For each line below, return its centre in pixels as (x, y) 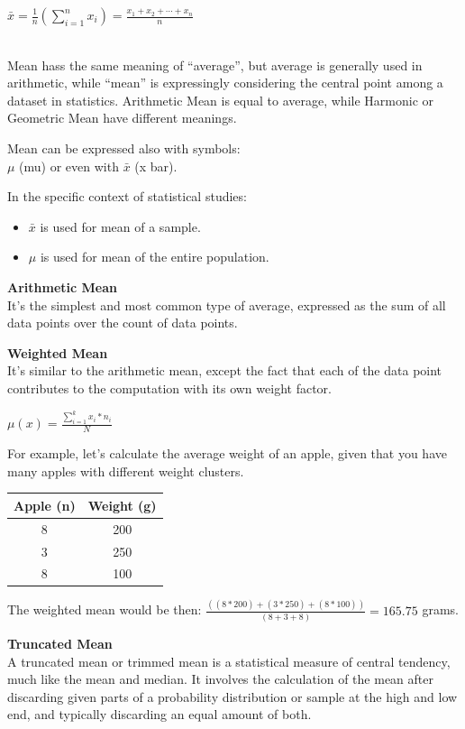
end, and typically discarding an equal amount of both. (160, 714)
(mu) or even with (69, 166)
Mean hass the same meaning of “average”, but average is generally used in (215, 65)
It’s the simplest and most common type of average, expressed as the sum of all (227, 305)
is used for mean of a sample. (120, 226)
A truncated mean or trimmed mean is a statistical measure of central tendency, (229, 661)
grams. (440, 609)
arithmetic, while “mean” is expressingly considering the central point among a (225, 83)
